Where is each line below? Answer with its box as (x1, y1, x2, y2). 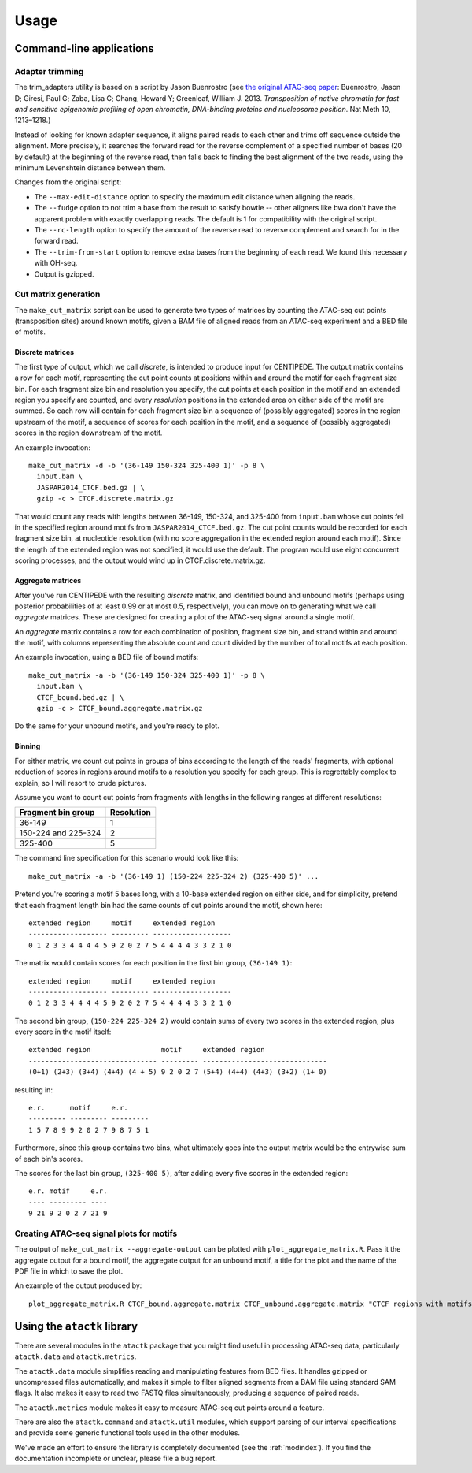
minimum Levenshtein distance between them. (14, 163, 166, 173)
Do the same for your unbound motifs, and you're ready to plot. (14, 721, 219, 731)
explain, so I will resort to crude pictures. (14, 778, 147, 787)
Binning (14, 742, 41, 751)
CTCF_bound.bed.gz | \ (36, 693, 124, 701)
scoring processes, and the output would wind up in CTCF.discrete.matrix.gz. (14, 556, 266, 565)
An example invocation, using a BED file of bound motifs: (14, 653, 199, 662)
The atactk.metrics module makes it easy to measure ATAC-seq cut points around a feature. (14, 1403, 325, 1412)
